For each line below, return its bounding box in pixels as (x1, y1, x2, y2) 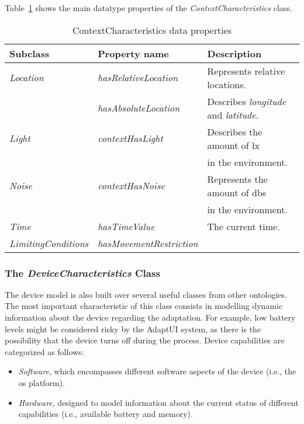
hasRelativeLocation (98, 71, 178, 85)
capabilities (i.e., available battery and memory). (18, 408, 193, 420)
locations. (207, 77, 246, 91)
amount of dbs (207, 185, 267, 199)
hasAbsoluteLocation (98, 101, 180, 115)
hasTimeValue (98, 219, 155, 233)
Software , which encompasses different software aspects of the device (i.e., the (18, 365, 296, 377)
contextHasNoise (98, 179, 165, 193)
